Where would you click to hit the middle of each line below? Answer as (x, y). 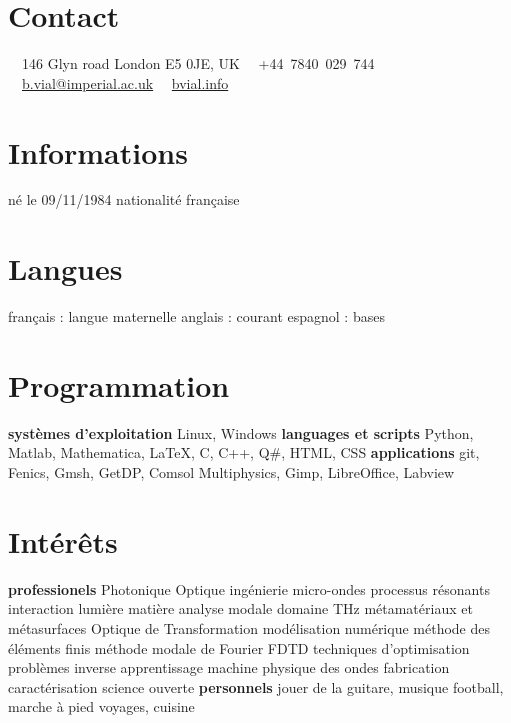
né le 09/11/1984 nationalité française (124, 199)
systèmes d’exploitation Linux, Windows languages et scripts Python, (241, 432)
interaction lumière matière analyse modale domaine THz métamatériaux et (240, 608)
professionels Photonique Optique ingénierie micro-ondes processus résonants (249, 588)
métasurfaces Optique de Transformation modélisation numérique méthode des (249, 627)
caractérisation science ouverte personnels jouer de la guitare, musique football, (256, 686)
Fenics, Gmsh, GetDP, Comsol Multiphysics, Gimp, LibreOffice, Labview (231, 472)
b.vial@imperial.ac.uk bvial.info (125, 82)
